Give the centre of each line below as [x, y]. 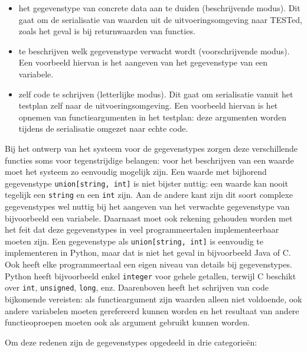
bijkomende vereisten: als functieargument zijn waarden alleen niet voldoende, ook [153, 299]
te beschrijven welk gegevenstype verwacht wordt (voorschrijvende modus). [154, 50]
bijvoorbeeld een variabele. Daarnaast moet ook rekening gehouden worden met [149, 218]
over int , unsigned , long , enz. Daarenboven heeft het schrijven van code [137, 287]
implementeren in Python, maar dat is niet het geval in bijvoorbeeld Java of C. [148, 252]
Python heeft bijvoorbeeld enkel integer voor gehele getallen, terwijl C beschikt [151, 276]
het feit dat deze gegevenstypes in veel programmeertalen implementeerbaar [142, 229]
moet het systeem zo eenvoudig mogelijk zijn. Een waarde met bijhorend [136, 172]
